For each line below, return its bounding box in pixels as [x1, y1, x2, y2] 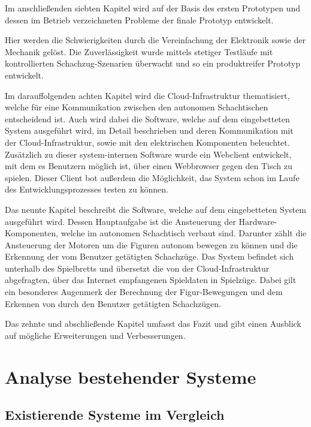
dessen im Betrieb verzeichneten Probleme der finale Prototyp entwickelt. [5, 13, 274, 26]
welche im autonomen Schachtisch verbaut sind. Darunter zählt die [61, 227, 307, 239]
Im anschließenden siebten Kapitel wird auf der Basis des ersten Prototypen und [5, 2, 300, 14]
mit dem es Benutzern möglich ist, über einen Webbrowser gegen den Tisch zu [5, 160, 292, 172]
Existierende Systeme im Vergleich [5, 405, 225, 424]
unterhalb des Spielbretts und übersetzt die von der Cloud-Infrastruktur [5, 261, 270, 274]
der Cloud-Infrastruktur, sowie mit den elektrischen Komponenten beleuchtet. [5, 136, 290, 148]
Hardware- [238, 215, 277, 227]
